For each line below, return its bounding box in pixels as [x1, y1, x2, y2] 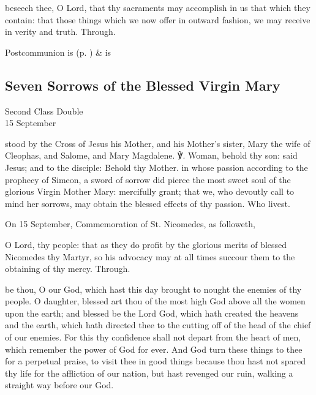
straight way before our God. [5, 378, 114, 391]
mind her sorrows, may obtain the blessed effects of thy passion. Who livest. [5, 197, 290, 209]
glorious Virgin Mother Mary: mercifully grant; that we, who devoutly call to [5, 185, 295, 198]
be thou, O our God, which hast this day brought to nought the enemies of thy [5, 282, 302, 295]
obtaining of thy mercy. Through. [5, 262, 130, 275]
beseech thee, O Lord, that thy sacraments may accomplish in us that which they [5, 1, 310, 13]
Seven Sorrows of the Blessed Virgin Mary [5, 75, 280, 94]
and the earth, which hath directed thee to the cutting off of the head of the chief [5, 318, 311, 331]
